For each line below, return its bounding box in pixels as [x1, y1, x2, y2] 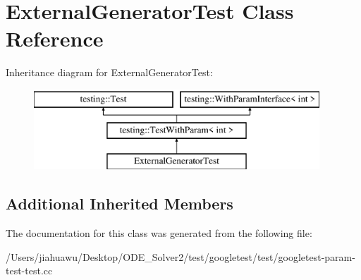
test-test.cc [6, 263, 53, 278]
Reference [6, 24, 104, 53]
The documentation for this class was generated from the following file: [6, 226, 312, 241]
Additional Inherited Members [6, 193, 233, 214]
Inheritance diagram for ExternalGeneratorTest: [6, 65, 213, 80]
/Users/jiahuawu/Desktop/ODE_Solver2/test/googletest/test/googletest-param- [6, 249, 355, 264]
